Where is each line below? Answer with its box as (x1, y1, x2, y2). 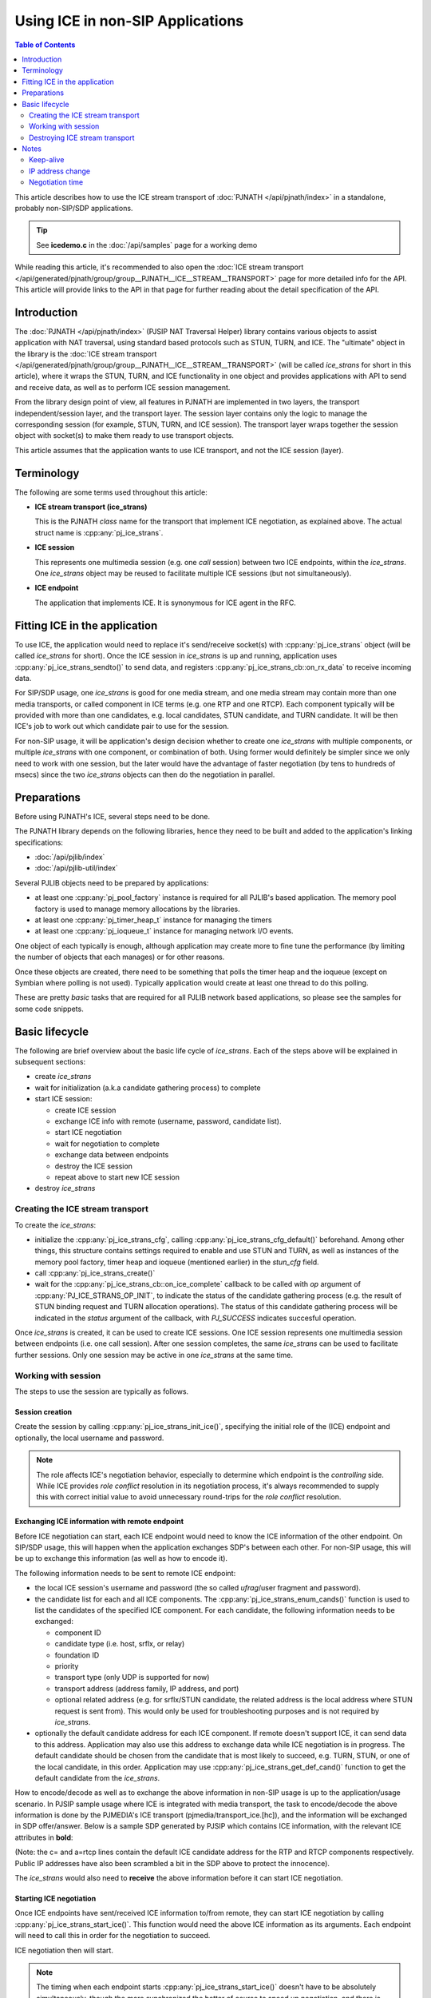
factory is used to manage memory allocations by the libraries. (34, 904, 241, 913)
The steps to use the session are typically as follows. (14, 1387, 189, 1396)
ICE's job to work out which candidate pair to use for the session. (14, 722, 229, 731)
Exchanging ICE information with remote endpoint (14, 1517, 184, 1526)
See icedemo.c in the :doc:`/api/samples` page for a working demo (36, 240, 258, 249)
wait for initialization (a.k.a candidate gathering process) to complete (34, 1083, 261, 1093)
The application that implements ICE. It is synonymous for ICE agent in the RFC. (34, 598, 297, 607)
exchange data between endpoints (54, 1150, 169, 1160)
